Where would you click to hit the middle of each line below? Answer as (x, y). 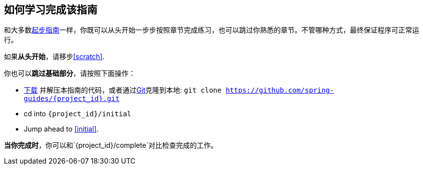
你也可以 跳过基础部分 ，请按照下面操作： (70, 73)
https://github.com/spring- (280, 90)
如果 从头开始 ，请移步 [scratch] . (54, 57)
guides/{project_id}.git (72, 99)
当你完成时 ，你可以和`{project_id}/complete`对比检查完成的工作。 (111, 145)
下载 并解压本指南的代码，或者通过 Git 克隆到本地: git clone (123, 90)
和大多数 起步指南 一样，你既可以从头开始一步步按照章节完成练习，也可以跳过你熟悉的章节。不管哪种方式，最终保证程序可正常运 (211, 30)
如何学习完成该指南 (51, 10)
